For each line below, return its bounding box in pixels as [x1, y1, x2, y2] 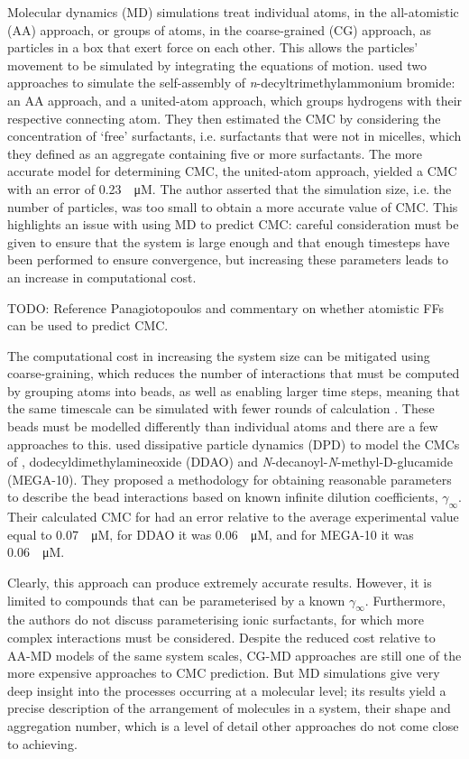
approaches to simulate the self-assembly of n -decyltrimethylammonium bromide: [7, 73, 455, 92]
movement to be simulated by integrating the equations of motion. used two [7, 55, 427, 74]
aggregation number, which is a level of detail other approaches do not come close [7, 716, 459, 735]
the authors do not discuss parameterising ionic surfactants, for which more [7, 610, 424, 629]
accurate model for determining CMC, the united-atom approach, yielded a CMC [7, 162, 457, 180]
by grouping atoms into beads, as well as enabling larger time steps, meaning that [7, 381, 460, 400]
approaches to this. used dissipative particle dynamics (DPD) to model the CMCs [7, 434, 460, 453]
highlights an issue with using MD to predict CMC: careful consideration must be [7, 215, 459, 234]
